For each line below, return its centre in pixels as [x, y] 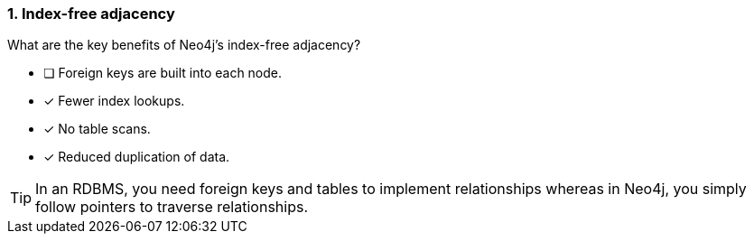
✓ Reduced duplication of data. [137, 157]
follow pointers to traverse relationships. [172, 207]
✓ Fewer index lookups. [114, 101]
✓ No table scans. [97, 129]
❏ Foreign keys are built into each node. [163, 73]
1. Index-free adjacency [91, 14]
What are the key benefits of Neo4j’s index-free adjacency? [184, 45]
